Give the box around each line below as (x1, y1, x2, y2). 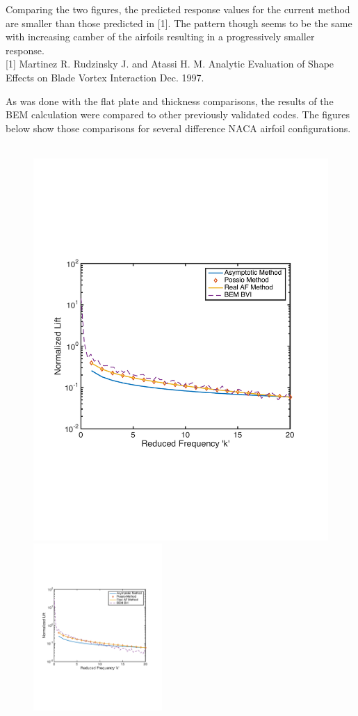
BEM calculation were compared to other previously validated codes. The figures (6, 107, 350, 122)
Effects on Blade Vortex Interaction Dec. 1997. (6, 70, 204, 84)
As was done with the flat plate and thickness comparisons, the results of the (6, 93, 334, 108)
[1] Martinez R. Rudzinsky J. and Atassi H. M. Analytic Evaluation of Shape (6, 56, 334, 71)
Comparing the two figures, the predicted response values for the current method (6, 2, 350, 16)
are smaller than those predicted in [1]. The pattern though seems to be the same (6, 15, 352, 30)
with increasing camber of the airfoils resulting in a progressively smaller (6, 29, 315, 44)
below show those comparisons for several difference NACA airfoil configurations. (6, 120, 351, 135)
